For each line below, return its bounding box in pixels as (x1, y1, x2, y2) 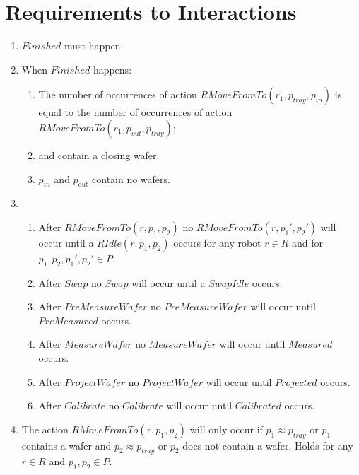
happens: (93, 61, 132, 76)
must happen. (64, 38, 124, 53)
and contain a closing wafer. (38, 147, 160, 162)
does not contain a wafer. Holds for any (182, 438, 353, 452)
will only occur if (189, 421, 263, 436)
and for (291, 235, 323, 250)
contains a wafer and (21, 438, 112, 452)
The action (21, 421, 69, 436)
